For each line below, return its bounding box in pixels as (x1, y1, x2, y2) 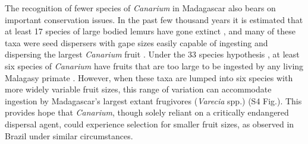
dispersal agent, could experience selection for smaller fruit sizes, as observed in (5, 117, 294, 130)
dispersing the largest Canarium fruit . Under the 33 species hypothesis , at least (5, 48, 300, 60)
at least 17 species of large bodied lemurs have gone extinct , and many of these (5, 25, 296, 37)
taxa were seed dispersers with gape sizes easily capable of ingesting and (5, 36, 268, 49)
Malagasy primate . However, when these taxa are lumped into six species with (5, 71, 293, 84)
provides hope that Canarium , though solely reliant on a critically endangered (5, 106, 289, 119)
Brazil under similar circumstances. (5, 129, 133, 142)
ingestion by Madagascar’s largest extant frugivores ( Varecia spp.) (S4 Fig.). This (5, 94, 302, 107)
